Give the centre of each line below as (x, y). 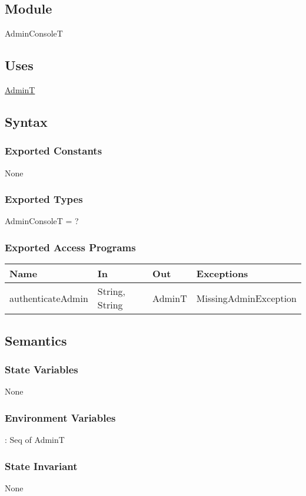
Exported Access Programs (70, 247)
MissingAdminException (246, 298)
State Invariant (41, 466)
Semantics (36, 340)
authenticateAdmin (49, 298)
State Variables (41, 369)
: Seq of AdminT (35, 440)
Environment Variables (60, 417)
